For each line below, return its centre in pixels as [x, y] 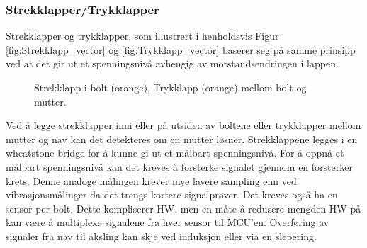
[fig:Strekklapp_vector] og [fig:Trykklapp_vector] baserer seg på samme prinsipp [181, 49]
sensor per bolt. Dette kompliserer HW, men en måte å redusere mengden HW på [183, 208]
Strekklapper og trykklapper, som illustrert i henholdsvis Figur [142, 36]
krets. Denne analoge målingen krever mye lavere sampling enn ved [151, 180]
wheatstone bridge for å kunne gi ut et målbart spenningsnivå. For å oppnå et [175, 153]
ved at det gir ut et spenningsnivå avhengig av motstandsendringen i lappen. [172, 63]
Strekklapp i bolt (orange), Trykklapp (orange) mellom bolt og [170, 87]
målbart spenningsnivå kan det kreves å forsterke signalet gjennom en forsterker [179, 166]
